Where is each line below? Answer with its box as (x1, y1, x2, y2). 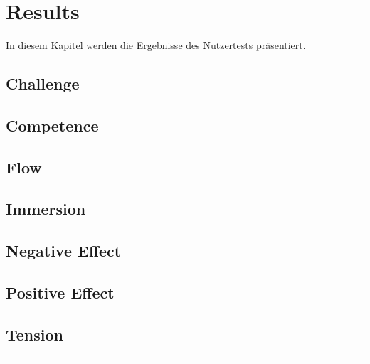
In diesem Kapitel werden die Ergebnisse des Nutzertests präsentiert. (6, 38, 306, 53)
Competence (6, 114, 99, 136)
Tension (6, 323, 63, 345)
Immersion (6, 198, 86, 220)
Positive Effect (6, 282, 115, 304)
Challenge (6, 73, 80, 95)
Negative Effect (6, 240, 122, 262)
